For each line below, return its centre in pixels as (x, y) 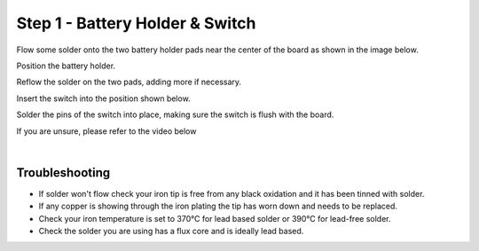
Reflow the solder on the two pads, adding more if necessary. (129, 82)
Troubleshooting (63, 173)
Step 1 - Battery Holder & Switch (136, 23)
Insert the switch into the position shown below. (103, 98)
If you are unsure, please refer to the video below (106, 131)
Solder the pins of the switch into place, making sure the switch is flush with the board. (175, 114)
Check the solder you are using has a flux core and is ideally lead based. (171, 231)
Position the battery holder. (66, 66)
